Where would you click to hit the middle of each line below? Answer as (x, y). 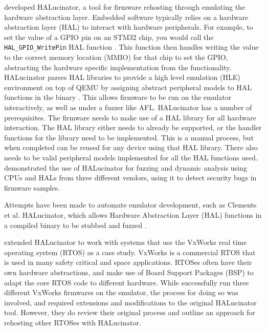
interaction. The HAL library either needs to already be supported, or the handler (133, 127)
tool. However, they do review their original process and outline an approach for (130, 312)
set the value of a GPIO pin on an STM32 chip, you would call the (109, 37)
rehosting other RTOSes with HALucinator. (73, 322)
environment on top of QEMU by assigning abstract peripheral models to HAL (128, 87)
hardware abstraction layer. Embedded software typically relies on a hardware (126, 17)
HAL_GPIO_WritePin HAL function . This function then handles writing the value (131, 47)
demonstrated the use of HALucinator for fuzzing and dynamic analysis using (126, 167)
